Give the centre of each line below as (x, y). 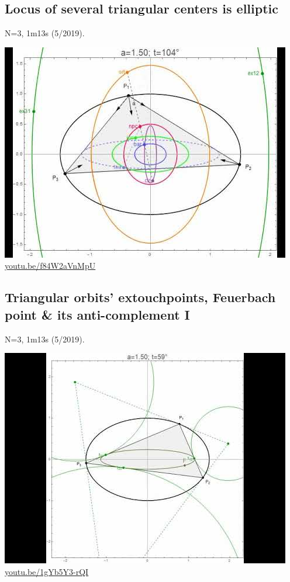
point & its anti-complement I (97, 314)
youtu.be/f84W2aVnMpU (50, 266)
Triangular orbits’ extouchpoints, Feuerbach (140, 297)
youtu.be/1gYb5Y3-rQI (47, 571)
